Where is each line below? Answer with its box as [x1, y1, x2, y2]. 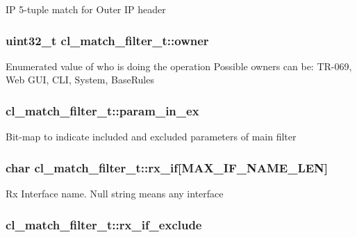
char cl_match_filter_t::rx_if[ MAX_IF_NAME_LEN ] [6, 158, 329, 176]
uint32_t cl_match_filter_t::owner [6, 31, 209, 49]
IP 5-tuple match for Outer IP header [6, 2, 166, 16]
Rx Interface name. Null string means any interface [6, 186, 224, 201]
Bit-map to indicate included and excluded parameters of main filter [6, 129, 297, 144]
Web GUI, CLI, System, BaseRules [6, 72, 154, 87]
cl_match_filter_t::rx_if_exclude [6, 215, 202, 233]
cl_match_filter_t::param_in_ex [6, 101, 199, 119]
